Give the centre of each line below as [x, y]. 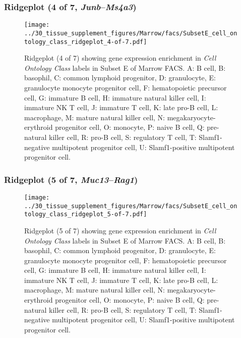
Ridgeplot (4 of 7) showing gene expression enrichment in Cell [120, 58]
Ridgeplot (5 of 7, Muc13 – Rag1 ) [71, 179]
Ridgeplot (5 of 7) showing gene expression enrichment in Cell [120, 230]
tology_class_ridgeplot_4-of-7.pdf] [86, 42]
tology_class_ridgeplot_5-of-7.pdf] [86, 214]
